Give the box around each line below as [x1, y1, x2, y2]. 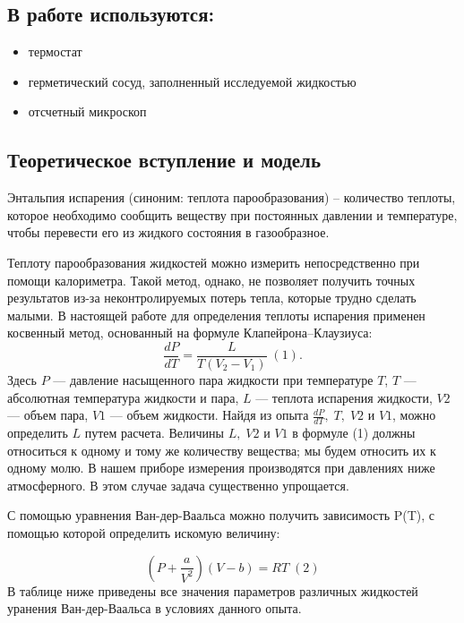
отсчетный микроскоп [28, 102, 147, 121]
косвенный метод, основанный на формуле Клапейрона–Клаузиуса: [7, 323, 373, 342]
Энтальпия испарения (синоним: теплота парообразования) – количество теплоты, [7, 188, 456, 207]
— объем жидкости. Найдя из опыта [109, 405, 309, 424]
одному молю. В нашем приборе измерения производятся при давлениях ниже [7, 458, 435, 477]
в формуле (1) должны [292, 423, 416, 442]
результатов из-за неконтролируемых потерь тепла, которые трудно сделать [7, 288, 417, 307]
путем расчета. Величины [84, 423, 224, 442]
